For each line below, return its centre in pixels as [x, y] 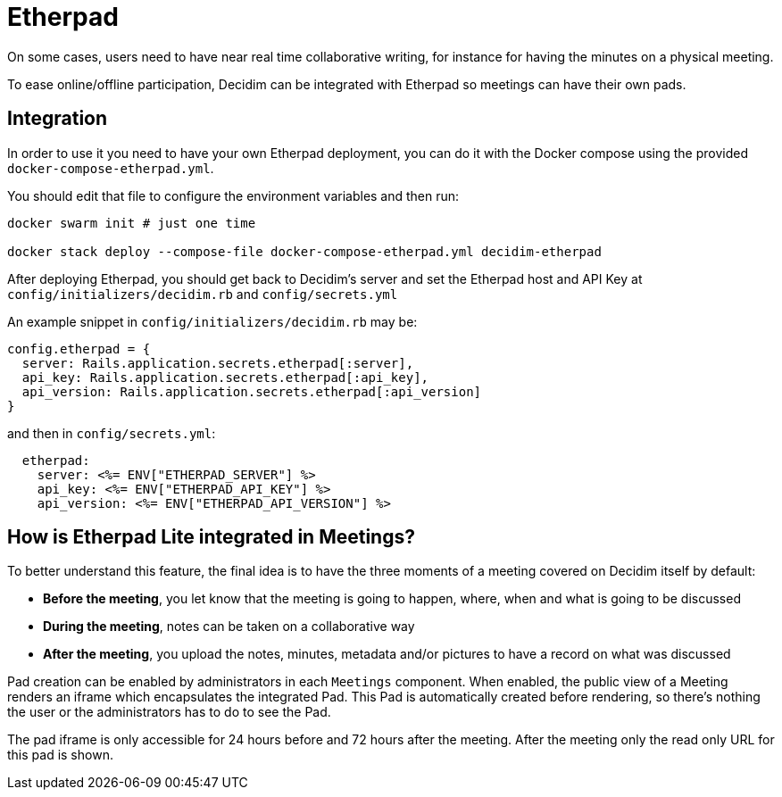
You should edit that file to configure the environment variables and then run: [233, 195]
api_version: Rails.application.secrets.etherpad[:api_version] [252, 391]
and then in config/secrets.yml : [112, 433]
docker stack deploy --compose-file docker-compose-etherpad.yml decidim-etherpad [304, 251]
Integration [58, 119]
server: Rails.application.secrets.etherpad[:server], [218, 363]
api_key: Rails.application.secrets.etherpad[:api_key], [225, 377]
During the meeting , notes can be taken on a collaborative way [229, 627]
